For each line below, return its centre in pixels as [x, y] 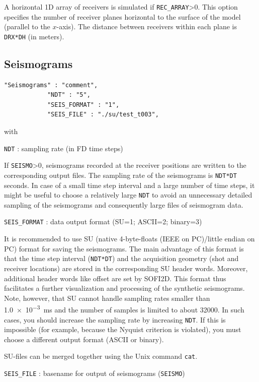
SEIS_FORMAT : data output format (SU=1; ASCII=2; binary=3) [103, 221]
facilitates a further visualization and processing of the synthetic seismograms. [124, 288]
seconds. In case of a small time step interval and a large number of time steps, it [129, 185]
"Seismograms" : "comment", [51, 85]
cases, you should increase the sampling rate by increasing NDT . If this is [115, 319]
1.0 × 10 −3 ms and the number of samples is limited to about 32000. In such [124, 309]
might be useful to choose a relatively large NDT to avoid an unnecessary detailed [128, 195]
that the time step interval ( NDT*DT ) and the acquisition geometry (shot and [121, 258]
